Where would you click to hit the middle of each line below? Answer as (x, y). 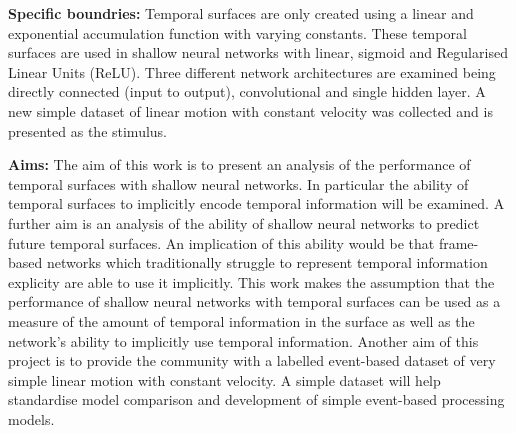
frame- (458, 242)
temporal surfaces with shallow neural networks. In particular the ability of (238, 183)
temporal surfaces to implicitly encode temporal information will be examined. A (256, 203)
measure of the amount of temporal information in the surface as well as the (241, 320)
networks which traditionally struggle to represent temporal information (267, 262)
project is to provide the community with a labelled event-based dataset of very (252, 360)
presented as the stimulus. (87, 130)
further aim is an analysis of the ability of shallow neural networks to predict (244, 222)
